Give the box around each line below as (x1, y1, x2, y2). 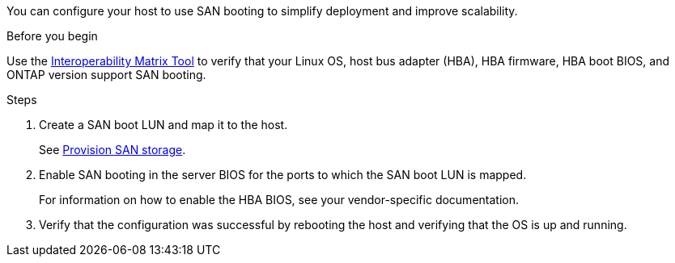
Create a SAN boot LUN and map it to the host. (39, 118, 288, 131)
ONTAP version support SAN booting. (6, 68, 206, 81)
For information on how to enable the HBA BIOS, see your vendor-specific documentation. (39, 193, 519, 207)
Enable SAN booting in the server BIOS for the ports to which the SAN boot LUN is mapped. (39, 168, 527, 182)
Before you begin (6, 29, 98, 43)
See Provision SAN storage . (39, 143, 186, 157)
